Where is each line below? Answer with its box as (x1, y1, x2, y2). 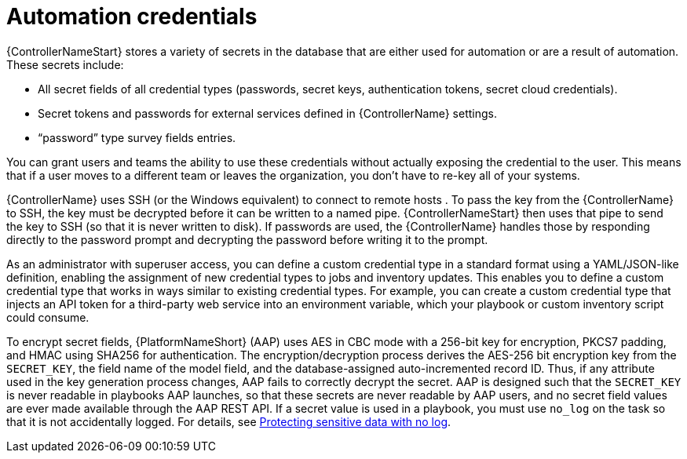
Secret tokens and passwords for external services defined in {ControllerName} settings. (38, 106, 497, 120)
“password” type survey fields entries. (38, 130, 236, 144)
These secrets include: (6, 57, 124, 71)
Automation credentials (6, 3, 258, 30)
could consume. (6, 310, 90, 324)
